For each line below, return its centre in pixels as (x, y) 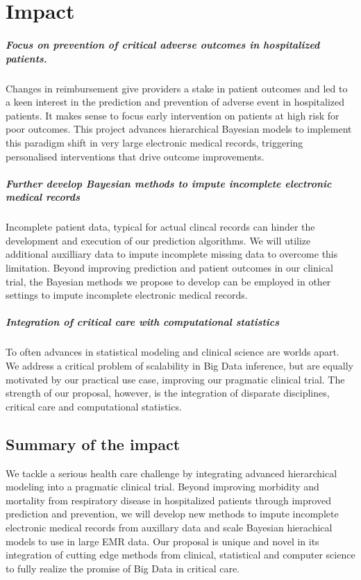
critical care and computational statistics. (94, 406)
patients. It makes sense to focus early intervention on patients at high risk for (173, 115)
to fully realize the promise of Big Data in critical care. (123, 568)
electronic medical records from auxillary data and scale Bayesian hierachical (169, 527)
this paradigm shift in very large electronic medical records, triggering (154, 142)
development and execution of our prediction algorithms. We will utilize (158, 240)
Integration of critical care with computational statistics (143, 322)
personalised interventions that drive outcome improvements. (135, 156)
